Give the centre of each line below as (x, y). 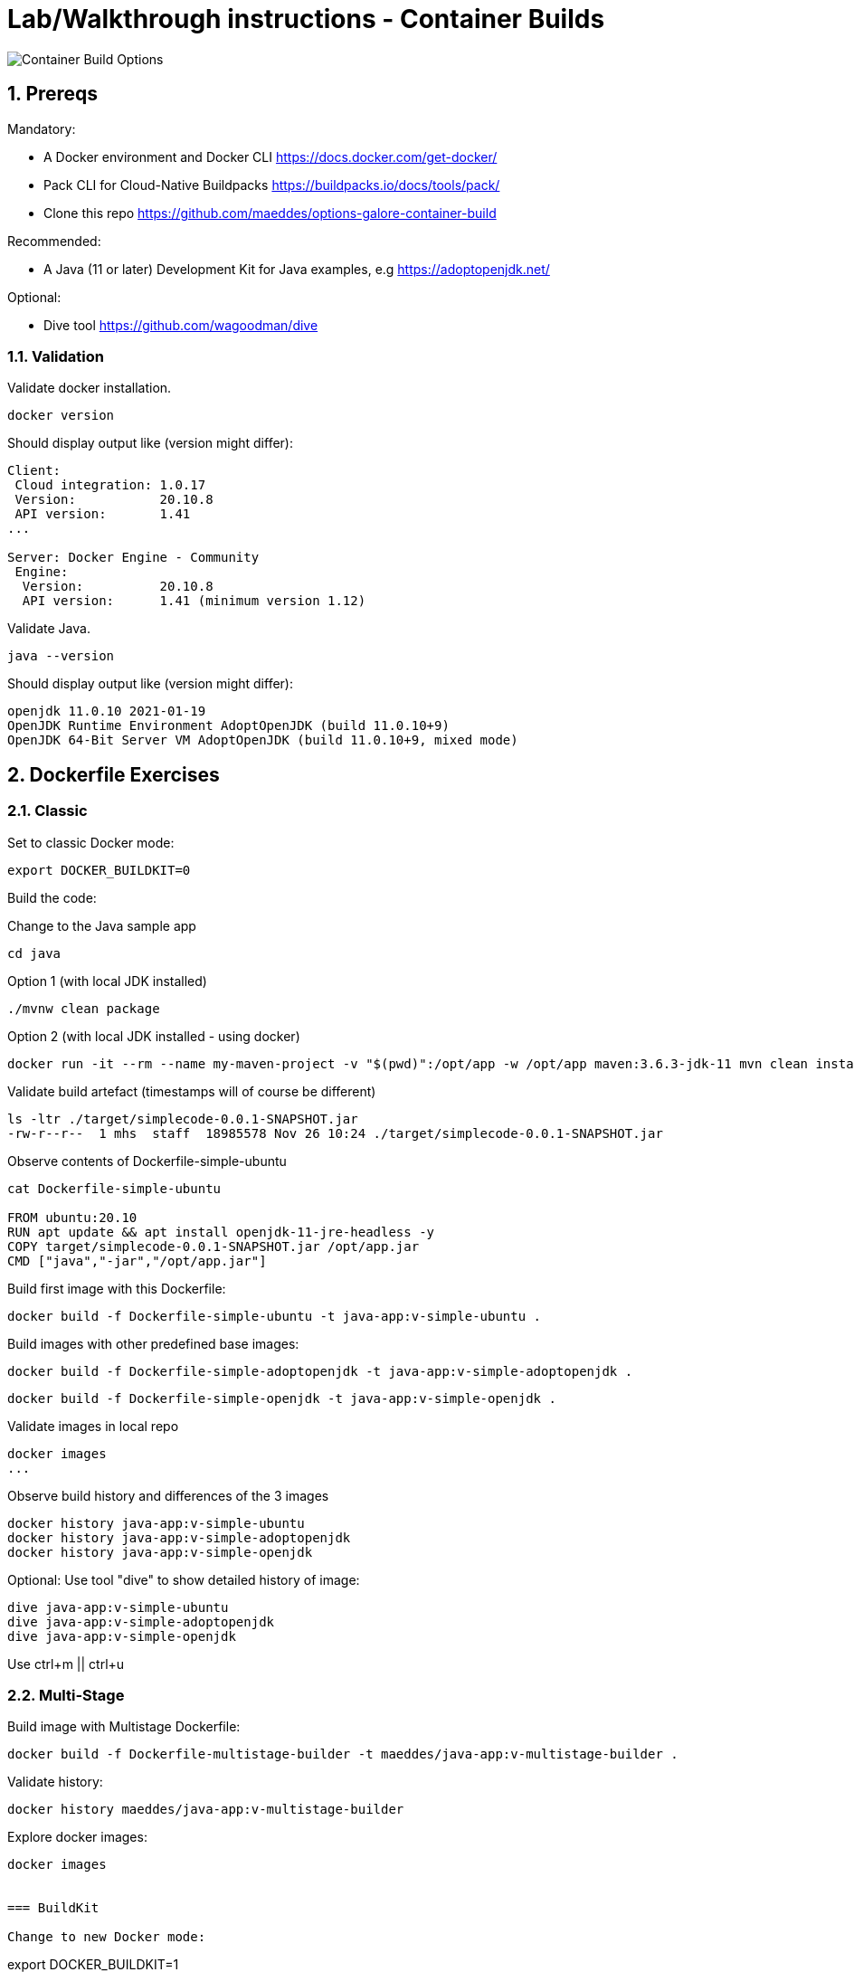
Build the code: (52, 897)
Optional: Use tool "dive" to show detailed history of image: (184, 1579)
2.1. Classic (47, 811)
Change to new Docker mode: (107, 1937)
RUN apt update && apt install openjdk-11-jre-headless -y (221, 1232)
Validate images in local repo (93, 1426)
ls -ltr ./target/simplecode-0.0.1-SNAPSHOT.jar (183, 1119)
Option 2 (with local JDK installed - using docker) (154, 1036)
